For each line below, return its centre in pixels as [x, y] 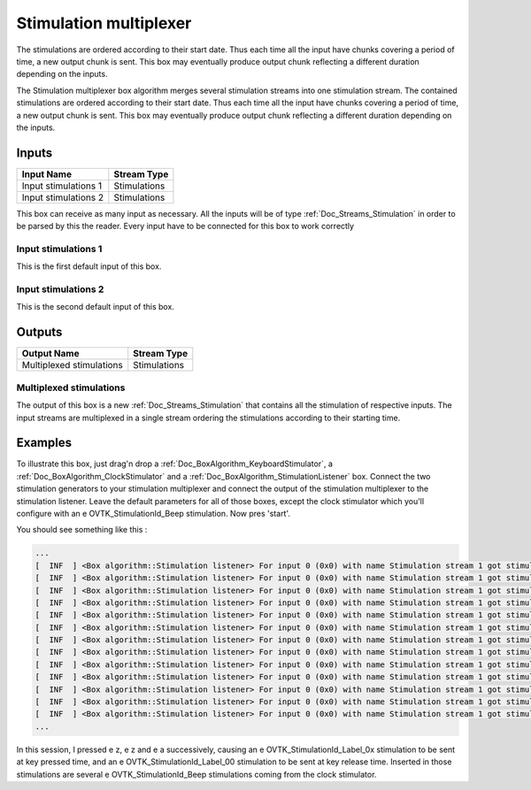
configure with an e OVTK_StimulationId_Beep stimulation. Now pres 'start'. [154, 513]
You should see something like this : [82, 530]
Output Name [50, 354]
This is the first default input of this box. [89, 266]
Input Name [47, 174]
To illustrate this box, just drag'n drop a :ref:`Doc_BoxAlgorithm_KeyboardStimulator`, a [175, 464]
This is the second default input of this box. [95, 307]
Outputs [39, 332]
